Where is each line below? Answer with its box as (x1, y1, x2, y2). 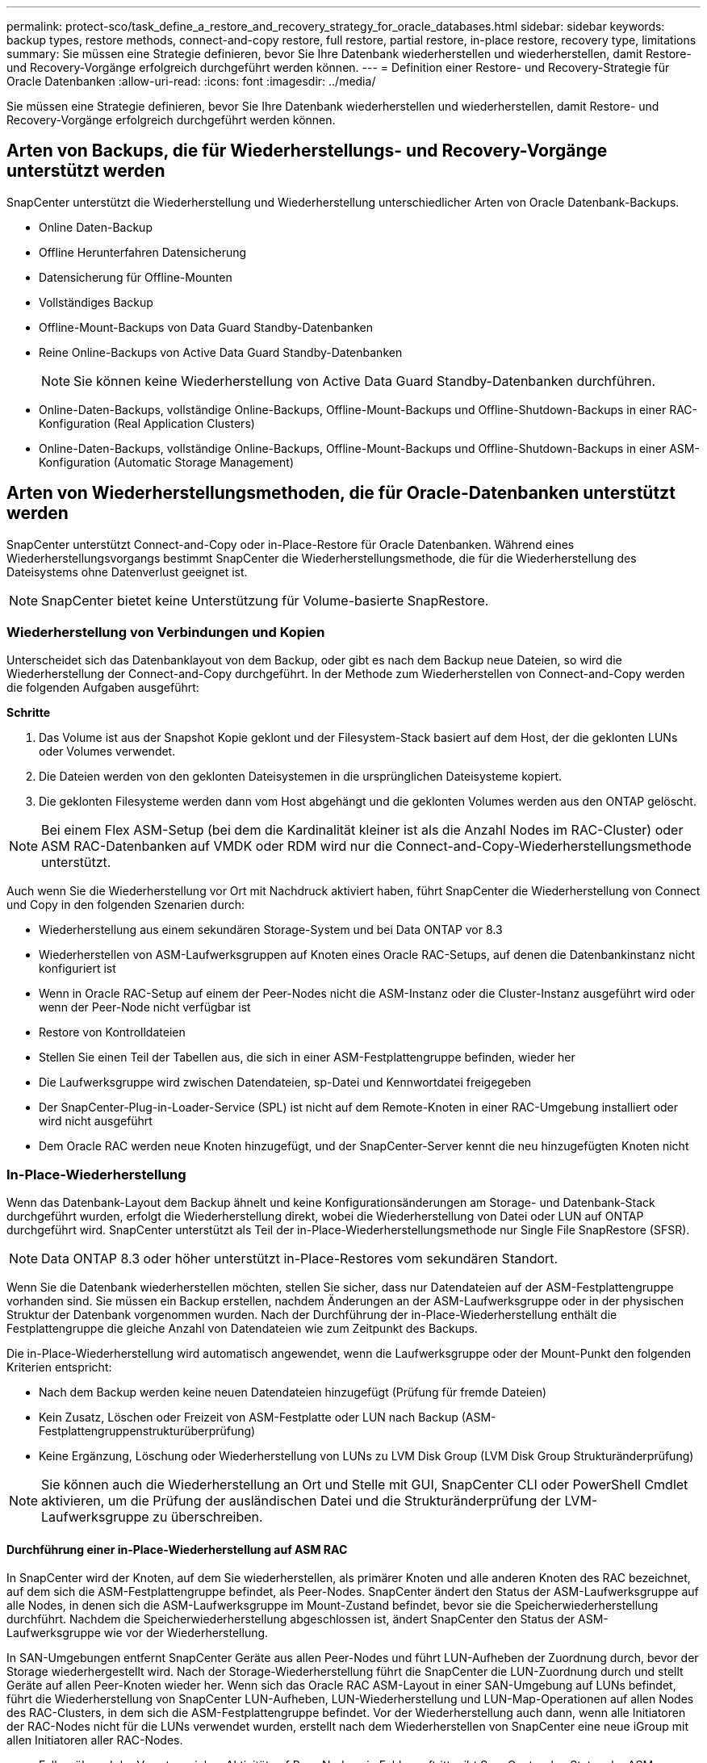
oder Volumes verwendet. (39, 744, 176, 759)
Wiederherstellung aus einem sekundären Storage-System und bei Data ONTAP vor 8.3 (39, 923, 503, 937)
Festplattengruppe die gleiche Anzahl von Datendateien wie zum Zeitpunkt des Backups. (6, 1321, 478, 1336)
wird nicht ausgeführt (39, 1114, 153, 1129)
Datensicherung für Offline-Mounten (39, 270, 232, 284)
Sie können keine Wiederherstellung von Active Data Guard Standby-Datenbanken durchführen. (73, 372, 656, 389)
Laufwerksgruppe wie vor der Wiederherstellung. (6, 1626, 269, 1640)
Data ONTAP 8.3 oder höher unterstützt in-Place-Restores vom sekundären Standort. (41, 1250, 558, 1267)
